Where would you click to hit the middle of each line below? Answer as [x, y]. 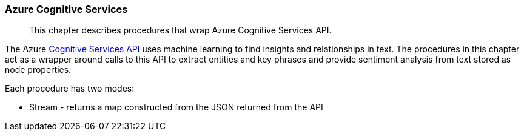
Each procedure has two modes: [70, 89]
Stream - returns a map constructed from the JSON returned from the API [176, 107]
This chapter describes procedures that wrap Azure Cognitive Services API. [180, 30]
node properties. [38, 70]
